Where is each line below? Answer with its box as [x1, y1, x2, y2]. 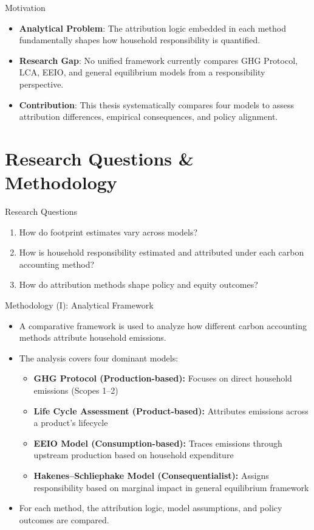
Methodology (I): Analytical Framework [5, 299, 154, 312]
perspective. [19, 77, 64, 90]
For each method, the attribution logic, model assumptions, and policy [19, 501, 282, 514]
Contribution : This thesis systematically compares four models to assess [19, 98, 294, 111]
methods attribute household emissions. [19, 331, 166, 344]
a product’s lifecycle [33, 416, 108, 429]
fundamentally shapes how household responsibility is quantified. [19, 33, 261, 46]
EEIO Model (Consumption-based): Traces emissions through [33, 436, 282, 449]
